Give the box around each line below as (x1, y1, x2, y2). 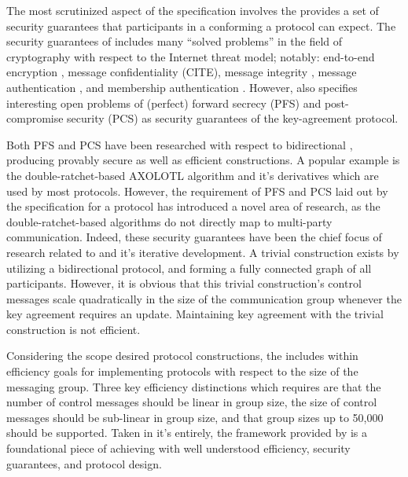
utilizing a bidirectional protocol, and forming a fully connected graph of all (6, 259, 372, 276)
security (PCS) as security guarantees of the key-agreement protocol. (67, 110, 399, 127)
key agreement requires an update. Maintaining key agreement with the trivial (6, 306, 384, 322)
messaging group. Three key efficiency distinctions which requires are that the (6, 378, 381, 394)
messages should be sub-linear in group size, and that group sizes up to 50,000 (6, 409, 384, 425)
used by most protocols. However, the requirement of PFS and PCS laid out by (6, 182, 388, 199)
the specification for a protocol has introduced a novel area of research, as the (6, 198, 380, 215)
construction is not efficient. (6, 321, 141, 337)
